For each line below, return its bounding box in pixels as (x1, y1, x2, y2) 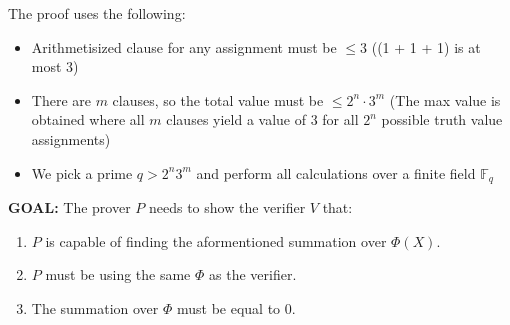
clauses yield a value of (166, 109, 307, 130)
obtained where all (31, 109, 145, 130)
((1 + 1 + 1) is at (371, 36, 481, 57)
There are (31, 89, 91, 110)
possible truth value (381, 109, 503, 130)
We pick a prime (31, 162, 133, 183)
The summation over (31, 297, 159, 318)
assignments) (31, 128, 111, 149)
